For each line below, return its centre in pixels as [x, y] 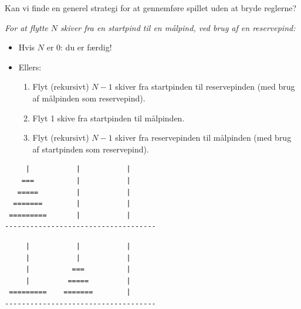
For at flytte [26, 27]
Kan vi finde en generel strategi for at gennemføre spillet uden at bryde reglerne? [151, 8]
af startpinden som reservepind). [91, 149]
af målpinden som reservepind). [89, 98]
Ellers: [30, 67]
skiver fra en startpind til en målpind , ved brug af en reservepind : [178, 27]
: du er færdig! [86, 47]
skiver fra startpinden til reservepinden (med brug [205, 86]
